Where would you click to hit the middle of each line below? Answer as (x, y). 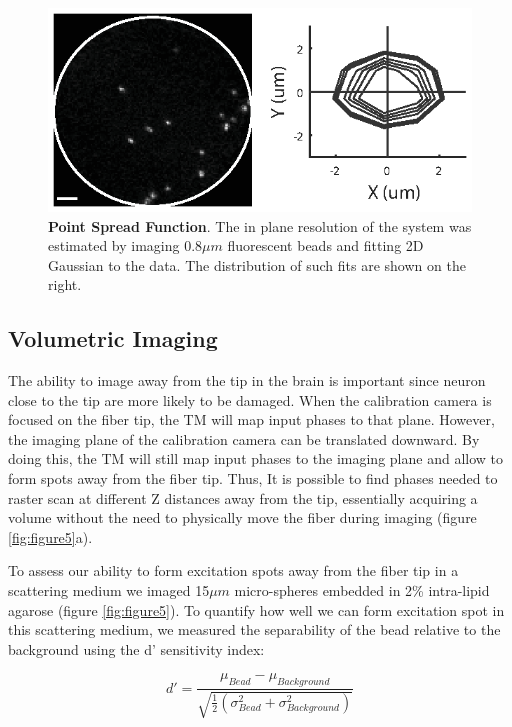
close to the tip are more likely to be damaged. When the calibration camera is (250, 399)
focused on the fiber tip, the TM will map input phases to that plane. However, (251, 419)
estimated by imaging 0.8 (125, 245)
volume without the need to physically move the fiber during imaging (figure (242, 517)
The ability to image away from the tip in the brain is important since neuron (247, 380)
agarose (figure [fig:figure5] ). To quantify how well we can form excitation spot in (256, 609)
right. (65, 284)
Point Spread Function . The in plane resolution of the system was (260, 225)
